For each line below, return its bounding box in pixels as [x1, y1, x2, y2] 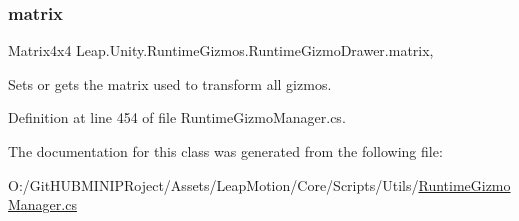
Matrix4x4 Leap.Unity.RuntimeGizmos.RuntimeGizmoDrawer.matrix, [8, 40, 434, 61]
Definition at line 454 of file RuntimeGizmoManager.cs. [8, 107, 346, 128]
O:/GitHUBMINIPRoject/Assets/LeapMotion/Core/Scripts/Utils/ [8, 174, 419, 195]
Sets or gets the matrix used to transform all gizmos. [8, 73, 332, 94]
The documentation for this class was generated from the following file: [8, 141, 443, 161]
